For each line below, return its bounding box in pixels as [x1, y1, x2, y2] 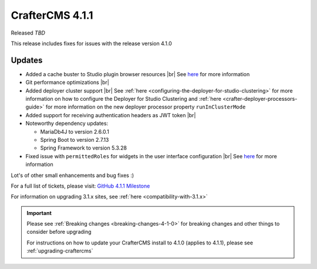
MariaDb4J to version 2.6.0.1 [40, 128, 110, 135]
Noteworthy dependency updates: [25, 120, 109, 127]
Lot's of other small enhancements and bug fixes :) [11, 172, 134, 179]
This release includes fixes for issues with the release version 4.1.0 [11, 40, 173, 47]
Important [26, 209, 52, 216]
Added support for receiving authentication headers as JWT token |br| [25, 111, 196, 118]
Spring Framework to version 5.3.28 [40, 144, 127, 152]
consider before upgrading [26, 229, 92, 236]
